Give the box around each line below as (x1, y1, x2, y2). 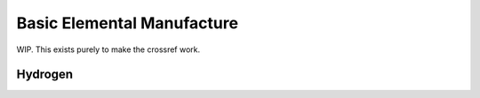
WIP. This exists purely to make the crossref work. (16, 44, 201, 55)
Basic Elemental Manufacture (16, 13, 239, 33)
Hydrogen (16, 67, 74, 82)
